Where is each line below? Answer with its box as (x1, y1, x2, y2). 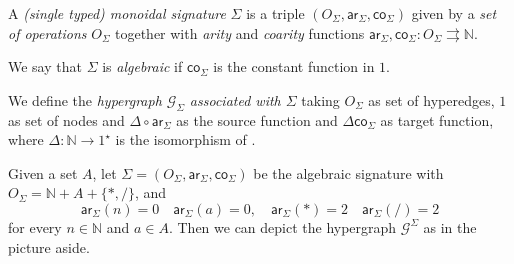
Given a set (8, 162, 78, 183)
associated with (189, 89, 281, 110)
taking (301, 89, 340, 110)
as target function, (380, 109, 494, 130)
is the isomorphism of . (115, 129, 256, 150)
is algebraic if (102, 56, 183, 77)
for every (8, 216, 62, 237)
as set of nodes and (8, 109, 125, 130)
